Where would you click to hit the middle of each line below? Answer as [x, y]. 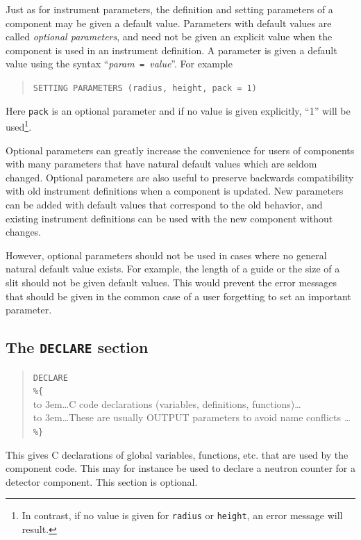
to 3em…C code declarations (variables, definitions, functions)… [167, 403]
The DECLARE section [77, 347]
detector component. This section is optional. [102, 481]
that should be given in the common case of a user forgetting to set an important [178, 296]
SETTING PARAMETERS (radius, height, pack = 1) [145, 89]
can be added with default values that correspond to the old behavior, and [164, 204]
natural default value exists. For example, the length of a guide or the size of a [173, 269]
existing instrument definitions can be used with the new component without [169, 218]
